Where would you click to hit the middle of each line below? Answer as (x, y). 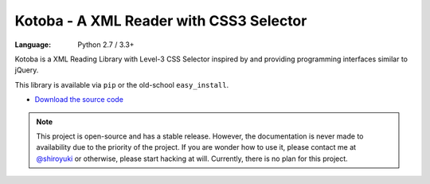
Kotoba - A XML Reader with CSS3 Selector (161, 21)
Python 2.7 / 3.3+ (106, 45)
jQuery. (27, 70)
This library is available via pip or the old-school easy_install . (122, 84)
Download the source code (79, 100)
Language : (33, 45)
